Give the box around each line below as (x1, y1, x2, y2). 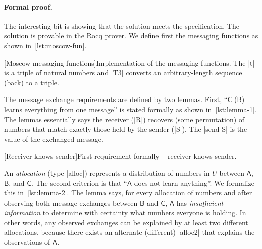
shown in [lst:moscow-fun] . (4, 40, 87, 51)
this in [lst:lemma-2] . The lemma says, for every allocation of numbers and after (4, 187, 252, 198)
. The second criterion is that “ (31, 177, 127, 188)
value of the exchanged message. (4, 133, 103, 144)
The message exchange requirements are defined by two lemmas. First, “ (4, 94, 228, 105)
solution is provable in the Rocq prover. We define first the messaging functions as (4, 30, 258, 41)
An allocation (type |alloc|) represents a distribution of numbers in (4, 167, 210, 178)
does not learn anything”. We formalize (134, 177, 254, 188)
